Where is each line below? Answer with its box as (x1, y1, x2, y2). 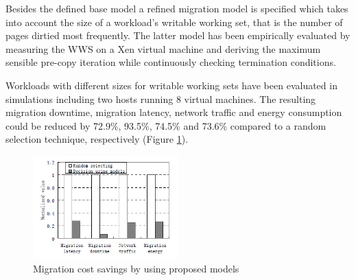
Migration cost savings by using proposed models (33, 261, 239, 276)
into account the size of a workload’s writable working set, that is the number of (5, 14, 343, 29)
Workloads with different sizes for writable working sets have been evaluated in (5, 78, 337, 92)
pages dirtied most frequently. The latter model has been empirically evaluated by (5, 28, 351, 43)
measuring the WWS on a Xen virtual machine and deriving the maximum (5, 41, 321, 56)
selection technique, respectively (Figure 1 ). (5, 132, 189, 146)
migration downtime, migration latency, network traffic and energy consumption (5, 105, 342, 119)
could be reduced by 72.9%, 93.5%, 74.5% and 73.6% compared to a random (5, 118, 327, 132)
